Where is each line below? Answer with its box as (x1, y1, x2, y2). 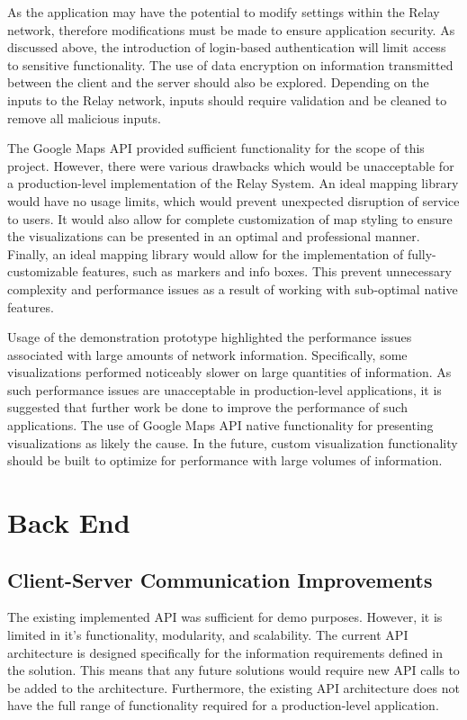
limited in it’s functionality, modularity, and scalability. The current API (7, 625, 409, 644)
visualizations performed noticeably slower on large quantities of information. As (7, 363, 452, 382)
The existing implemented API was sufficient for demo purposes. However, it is (7, 607, 443, 626)
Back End (7, 504, 130, 541)
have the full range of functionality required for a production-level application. (7, 696, 439, 715)
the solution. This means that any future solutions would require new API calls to (7, 661, 460, 679)
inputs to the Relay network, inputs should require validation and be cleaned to (7, 90, 447, 109)
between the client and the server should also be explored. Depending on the (7, 73, 429, 92)
